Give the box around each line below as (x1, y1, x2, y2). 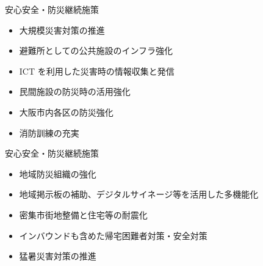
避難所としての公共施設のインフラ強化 (19, 44, 173, 57)
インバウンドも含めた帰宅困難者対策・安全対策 (19, 229, 207, 242)
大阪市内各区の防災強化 (19, 105, 113, 118)
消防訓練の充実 (19, 126, 79, 139)
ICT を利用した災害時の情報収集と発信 (19, 64, 175, 77)
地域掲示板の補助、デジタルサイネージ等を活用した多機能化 (19, 188, 259, 201)
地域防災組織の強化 (19, 167, 96, 180)
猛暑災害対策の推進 (19, 249, 96, 262)
